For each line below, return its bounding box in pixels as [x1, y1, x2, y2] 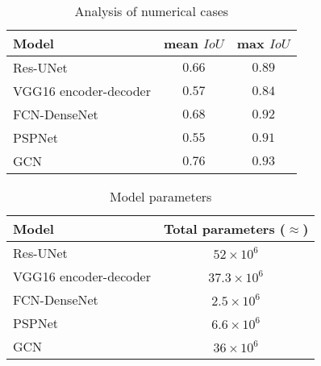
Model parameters [109, 187, 212, 206]
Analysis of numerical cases [74, 2, 229, 20]
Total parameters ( [163, 219, 286, 238]
